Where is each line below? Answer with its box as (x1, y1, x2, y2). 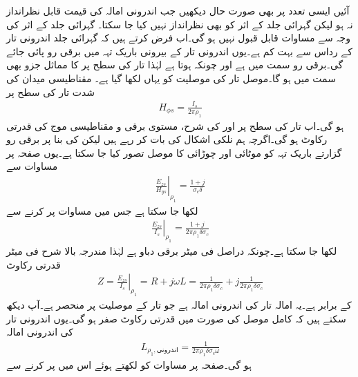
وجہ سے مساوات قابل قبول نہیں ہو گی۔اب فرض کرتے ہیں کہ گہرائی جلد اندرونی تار (6, 30, 351, 45)
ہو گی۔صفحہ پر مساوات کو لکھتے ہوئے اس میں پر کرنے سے (6, 358, 252, 372)
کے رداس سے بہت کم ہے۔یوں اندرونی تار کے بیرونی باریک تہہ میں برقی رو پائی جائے (6, 43, 352, 58)
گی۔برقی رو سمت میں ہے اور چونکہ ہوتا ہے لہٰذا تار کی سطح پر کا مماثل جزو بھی (6, 57, 343, 72)
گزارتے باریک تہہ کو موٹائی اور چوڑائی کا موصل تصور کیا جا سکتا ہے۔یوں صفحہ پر (6, 145, 342, 159)
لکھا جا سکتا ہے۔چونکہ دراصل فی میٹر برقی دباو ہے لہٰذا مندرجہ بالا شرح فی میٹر (6, 244, 337, 258)
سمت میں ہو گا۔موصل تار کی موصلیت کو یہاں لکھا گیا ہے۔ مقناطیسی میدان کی (6, 70, 336, 85)
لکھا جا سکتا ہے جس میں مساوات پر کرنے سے (6, 203, 198, 217)
